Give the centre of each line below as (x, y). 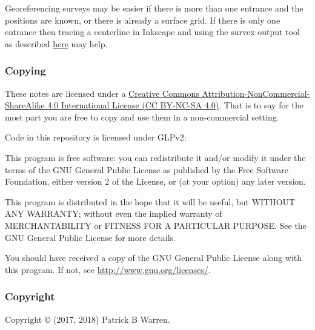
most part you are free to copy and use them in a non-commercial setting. (142, 117)
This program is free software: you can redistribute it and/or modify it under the (155, 157)
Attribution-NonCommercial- (256, 93)
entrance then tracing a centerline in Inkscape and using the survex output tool (152, 32)
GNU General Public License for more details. (91, 237)
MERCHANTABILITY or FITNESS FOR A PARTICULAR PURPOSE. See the (156, 225)
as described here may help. (56, 43)
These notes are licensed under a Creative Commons (102, 93)
